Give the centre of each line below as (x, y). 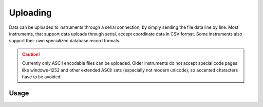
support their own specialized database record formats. (65, 41)
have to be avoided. (42, 77)
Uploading (30, 13)
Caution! (31, 54)
